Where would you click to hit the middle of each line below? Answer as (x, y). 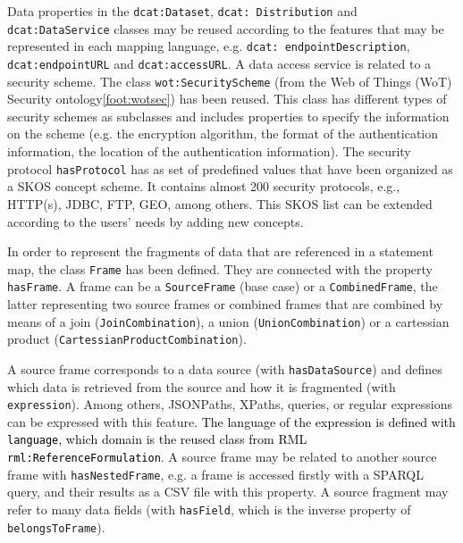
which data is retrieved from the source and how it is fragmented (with (202, 386)
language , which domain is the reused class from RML (157, 439)
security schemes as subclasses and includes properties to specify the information (228, 116)
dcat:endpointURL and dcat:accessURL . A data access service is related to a (219, 63)
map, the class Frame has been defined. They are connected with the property (220, 268)
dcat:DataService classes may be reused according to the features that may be (226, 28)
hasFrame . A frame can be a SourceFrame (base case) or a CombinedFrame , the (223, 286)
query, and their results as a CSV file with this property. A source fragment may (228, 492)
